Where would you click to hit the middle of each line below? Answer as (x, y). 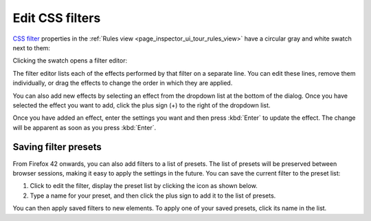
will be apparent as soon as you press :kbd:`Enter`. (85, 127)
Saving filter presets (57, 147)
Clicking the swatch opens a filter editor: (70, 61)
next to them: (32, 48)
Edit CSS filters (57, 18)
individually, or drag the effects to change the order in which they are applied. (123, 83)
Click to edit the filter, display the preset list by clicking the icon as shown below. (144, 186)
